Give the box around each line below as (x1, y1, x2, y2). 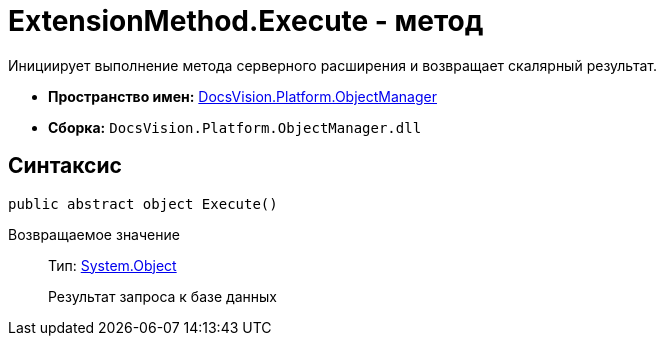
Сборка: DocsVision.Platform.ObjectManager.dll (48, 118, 422, 136)
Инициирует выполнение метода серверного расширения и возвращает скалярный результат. (8, 56, 657, 74)
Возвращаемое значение (8, 225, 180, 243)
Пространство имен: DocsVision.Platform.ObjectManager (48, 87, 437, 105)
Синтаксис (8, 153, 122, 179)
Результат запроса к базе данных (48, 287, 277, 305)
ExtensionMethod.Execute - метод (8, 4, 484, 38)
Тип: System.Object (48, 256, 177, 274)
